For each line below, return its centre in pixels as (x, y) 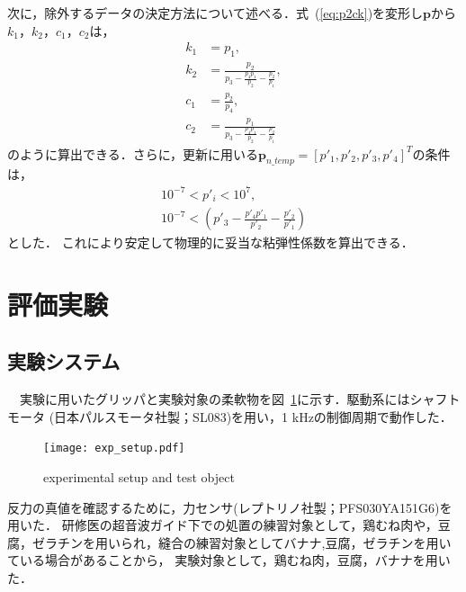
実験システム (64, 361)
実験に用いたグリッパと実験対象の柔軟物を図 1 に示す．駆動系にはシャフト (240, 399)
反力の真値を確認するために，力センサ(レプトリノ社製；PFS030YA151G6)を (230, 507)
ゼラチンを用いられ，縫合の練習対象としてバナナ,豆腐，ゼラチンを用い (242, 542)
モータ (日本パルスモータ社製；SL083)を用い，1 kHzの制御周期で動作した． (230, 416)
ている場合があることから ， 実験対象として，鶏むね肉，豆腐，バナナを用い (229, 560)
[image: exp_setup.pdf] (114, 448)
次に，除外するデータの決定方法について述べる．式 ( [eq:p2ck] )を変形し (215, 13)
